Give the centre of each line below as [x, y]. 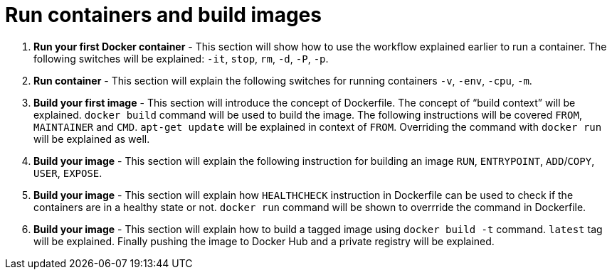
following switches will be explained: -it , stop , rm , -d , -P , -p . [181, 58]
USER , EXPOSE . [68, 173]
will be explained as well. [92, 139]
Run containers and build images [163, 15]
